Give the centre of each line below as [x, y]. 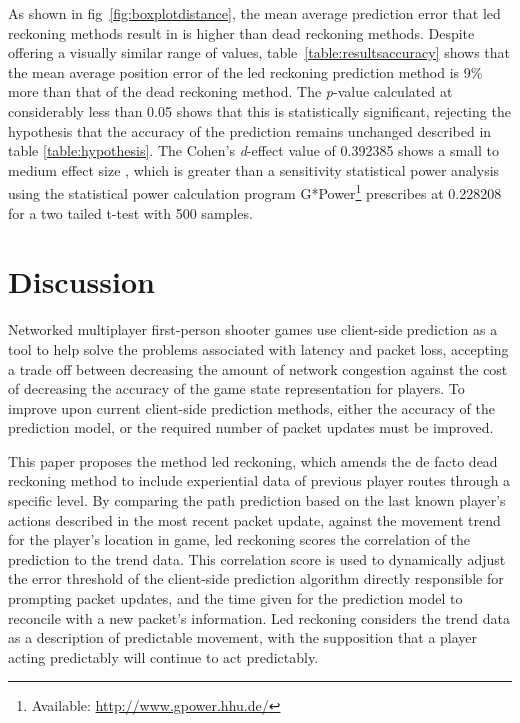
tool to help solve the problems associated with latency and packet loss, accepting [258, 348]
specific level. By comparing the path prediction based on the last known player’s [257, 500]
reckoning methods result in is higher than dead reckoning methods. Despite [241, 32]
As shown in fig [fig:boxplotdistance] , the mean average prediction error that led [254, 13]
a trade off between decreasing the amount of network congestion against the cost [258, 368]
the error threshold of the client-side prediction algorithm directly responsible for [256, 578]
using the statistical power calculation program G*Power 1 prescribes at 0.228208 [255, 191]
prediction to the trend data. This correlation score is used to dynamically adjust [257, 558]
